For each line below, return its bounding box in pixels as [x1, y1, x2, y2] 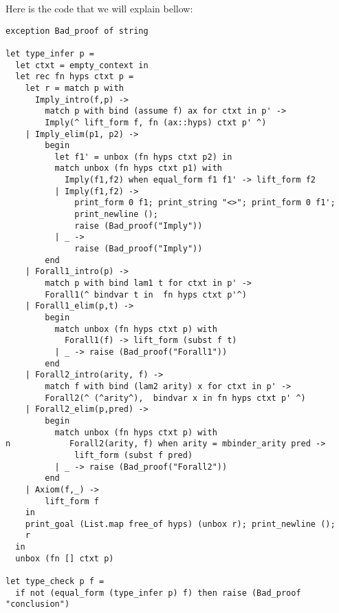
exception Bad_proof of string [6, 25, 149, 36]
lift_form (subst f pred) [74, 450, 193, 460]
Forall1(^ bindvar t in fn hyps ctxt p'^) [45, 289, 247, 300]
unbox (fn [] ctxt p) [15, 553, 114, 563]
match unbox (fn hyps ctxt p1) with [54, 163, 222, 174]
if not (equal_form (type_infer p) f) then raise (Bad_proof [15, 588, 301, 598]
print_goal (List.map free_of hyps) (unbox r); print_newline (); [25, 519, 336, 529]
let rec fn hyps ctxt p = [15, 72, 134, 82]
